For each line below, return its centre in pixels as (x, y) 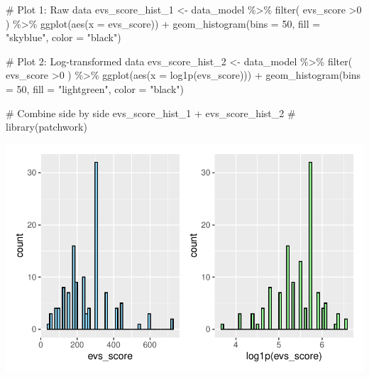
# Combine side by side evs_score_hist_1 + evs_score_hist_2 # (151, 113)
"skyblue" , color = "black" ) (64, 37)
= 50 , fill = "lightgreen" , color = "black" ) (95, 88)
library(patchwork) (46, 127)
